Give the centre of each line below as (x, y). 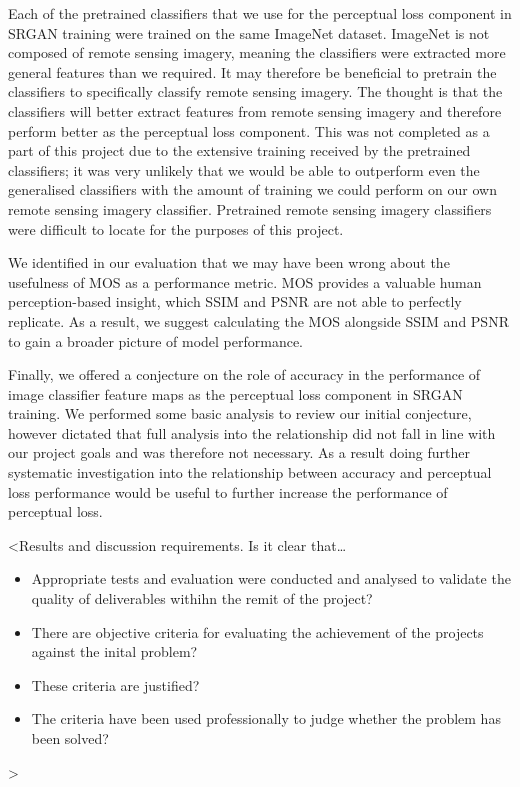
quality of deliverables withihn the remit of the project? (202, 598)
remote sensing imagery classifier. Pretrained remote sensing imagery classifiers (250, 208)
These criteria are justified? (115, 684)
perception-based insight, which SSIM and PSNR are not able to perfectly (235, 301)
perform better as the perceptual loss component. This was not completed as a (249, 130)
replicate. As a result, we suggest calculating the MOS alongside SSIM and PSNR (258, 320)
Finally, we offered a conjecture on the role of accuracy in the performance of (244, 374)
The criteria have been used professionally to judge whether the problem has (266, 718)
